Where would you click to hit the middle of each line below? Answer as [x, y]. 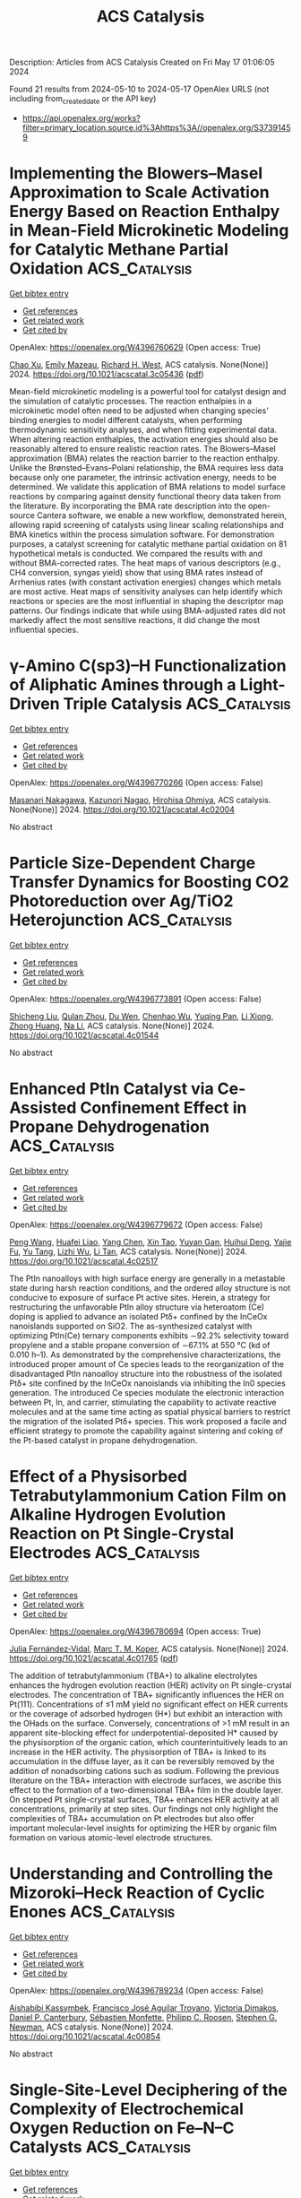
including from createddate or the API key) [83, 100]
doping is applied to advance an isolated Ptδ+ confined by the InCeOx [138, 1316]
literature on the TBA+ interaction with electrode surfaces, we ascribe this [146, 1780]
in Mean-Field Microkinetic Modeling [149, 231]
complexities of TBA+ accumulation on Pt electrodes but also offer [132, 1818]
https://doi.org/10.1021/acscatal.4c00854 [85, 2036]
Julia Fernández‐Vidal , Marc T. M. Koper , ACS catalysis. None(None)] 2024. [149, 1648]
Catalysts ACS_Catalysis [100, 2146]
